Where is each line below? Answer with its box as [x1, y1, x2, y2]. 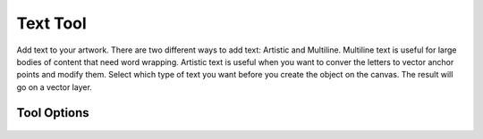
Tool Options [16, 105, 89, 120]
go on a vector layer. [16, 81, 93, 93]
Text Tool [16, 13, 87, 33]
